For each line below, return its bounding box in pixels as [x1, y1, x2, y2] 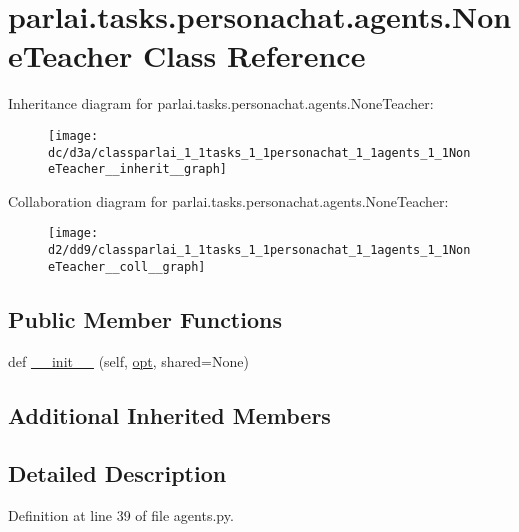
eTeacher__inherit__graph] [48, 162, 227, 177]
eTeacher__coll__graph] [48, 259, 206, 274]
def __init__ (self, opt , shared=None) [8, 350, 249, 371]
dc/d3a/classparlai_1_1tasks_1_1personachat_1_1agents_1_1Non [48, 145, 471, 160]
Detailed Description [8, 458, 227, 489]
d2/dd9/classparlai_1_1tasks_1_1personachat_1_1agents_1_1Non [48, 243, 471, 258]
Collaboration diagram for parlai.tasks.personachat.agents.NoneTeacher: [8, 190, 449, 211]
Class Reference [142, 35, 366, 76]
